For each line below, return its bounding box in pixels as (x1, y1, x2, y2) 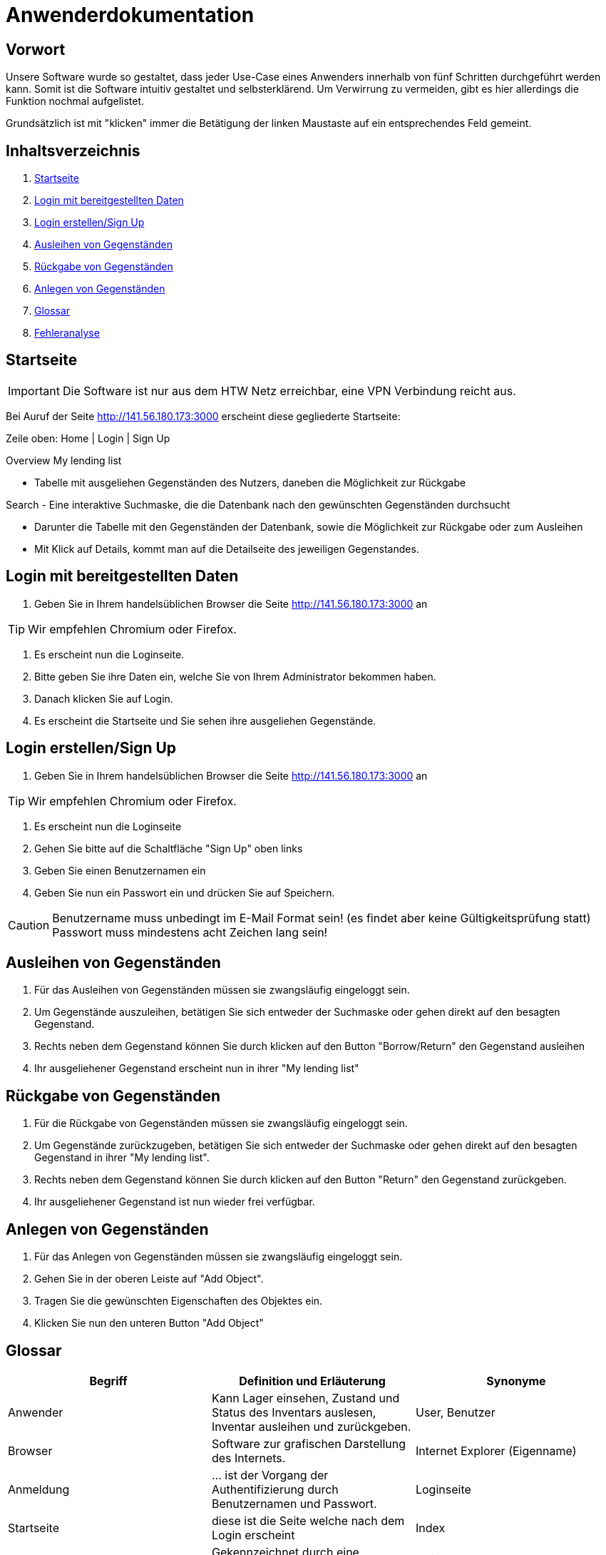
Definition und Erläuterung (239, 1373, 386, 1388)
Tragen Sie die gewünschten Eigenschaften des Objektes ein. (34, 1295, 323, 1307)
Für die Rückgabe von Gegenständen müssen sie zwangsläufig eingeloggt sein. (34, 1117, 408, 1130)
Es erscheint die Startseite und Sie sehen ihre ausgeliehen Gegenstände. (34, 714, 376, 727)
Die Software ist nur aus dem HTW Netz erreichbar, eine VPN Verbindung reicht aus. (62, 383, 516, 398)
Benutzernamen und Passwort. (211, 1496, 377, 1511)
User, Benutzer (415, 1404, 495, 1419)
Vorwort (6, 40, 66, 58)
